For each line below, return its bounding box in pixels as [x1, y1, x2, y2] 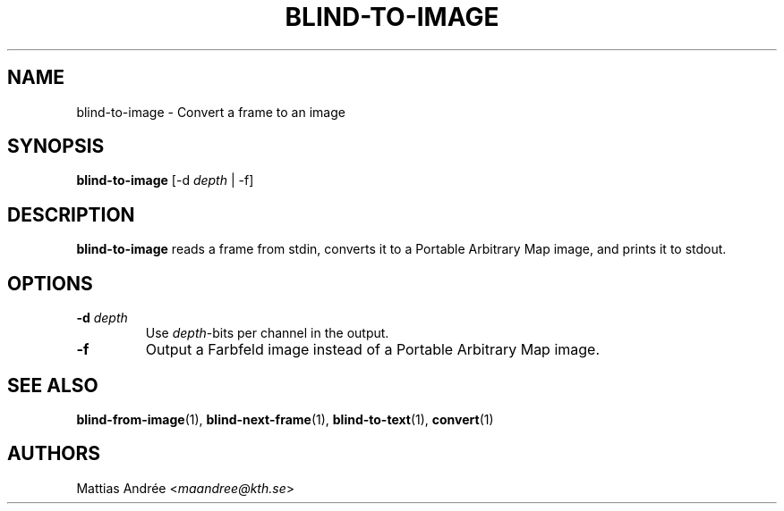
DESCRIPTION [7, 203, 135, 226]
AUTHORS [7, 442, 101, 465]
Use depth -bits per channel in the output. [145, 325, 389, 341]
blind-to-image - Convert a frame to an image [76, 104, 345, 120]
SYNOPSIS [7, 135, 105, 158]
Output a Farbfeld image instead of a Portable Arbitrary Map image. [145, 340, 601, 359]
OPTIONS [7, 272, 93, 295]
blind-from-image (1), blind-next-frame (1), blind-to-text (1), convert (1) [76, 411, 494, 427]
